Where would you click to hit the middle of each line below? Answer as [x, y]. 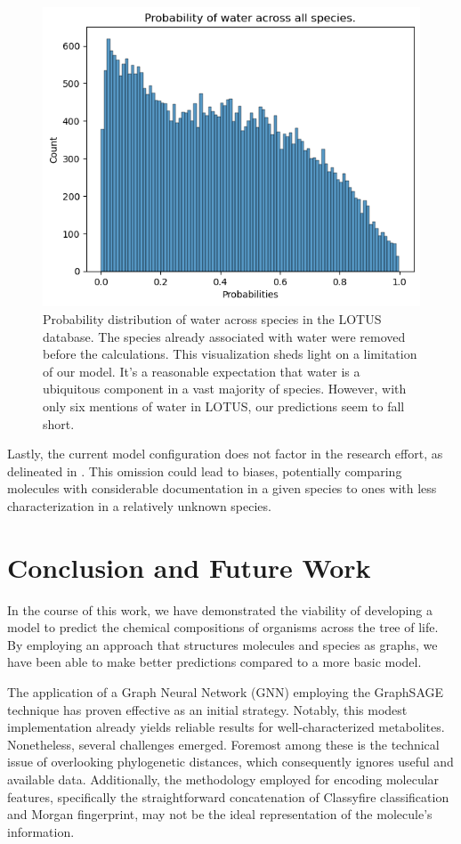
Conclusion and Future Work [189, 567]
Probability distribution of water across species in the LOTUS [212, 318]
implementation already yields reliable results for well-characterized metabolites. [226, 727]
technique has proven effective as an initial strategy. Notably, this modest [207, 709]
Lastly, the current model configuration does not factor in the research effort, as [225, 454]
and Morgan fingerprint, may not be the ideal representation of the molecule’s [220, 814]
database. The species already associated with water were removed [224, 336]
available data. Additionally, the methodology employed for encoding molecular [223, 779]
